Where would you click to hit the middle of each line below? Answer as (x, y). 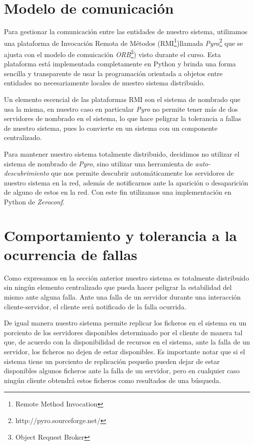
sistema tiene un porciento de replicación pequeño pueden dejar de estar (112, 361)
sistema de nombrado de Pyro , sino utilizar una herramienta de (98, 163)
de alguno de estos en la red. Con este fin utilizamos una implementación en (118, 192)
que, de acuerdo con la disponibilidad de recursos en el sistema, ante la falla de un (127, 342)
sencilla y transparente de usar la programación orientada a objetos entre (113, 73)
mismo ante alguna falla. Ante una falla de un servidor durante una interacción (122, 297)
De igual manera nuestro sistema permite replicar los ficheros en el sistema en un (125, 323)
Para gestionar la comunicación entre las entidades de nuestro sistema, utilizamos (126, 31)
